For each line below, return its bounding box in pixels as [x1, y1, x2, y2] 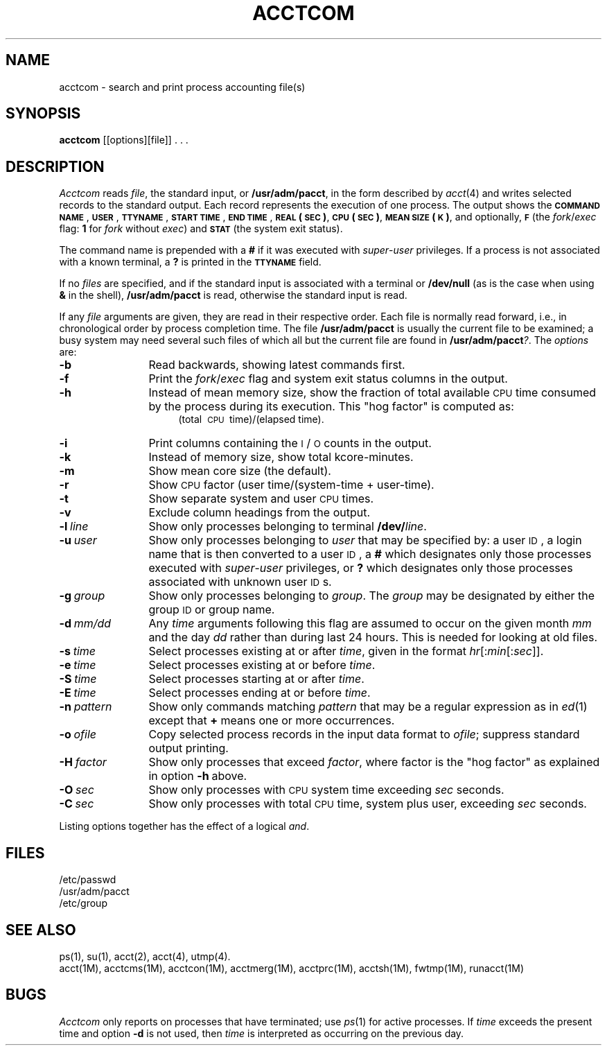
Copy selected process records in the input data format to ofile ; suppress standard [148, 727, 580, 742]
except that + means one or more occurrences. [148, 713, 395, 728]
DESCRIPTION [6, 157, 105, 175]
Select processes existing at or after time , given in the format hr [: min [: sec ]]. [148, 644, 544, 659]
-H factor [59, 755, 107, 770]
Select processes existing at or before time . [148, 658, 376, 672]
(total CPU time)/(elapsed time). [178, 413, 324, 426]
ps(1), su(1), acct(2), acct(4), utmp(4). [59, 950, 231, 962]
